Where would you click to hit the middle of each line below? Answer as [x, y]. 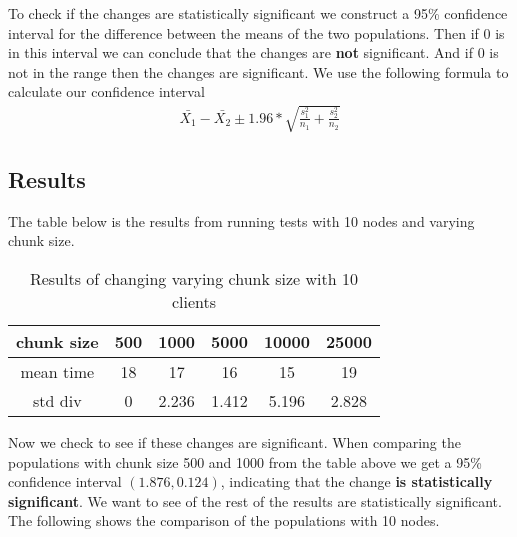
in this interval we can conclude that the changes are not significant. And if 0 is [253, 52]
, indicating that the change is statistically [356, 481]
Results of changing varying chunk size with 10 [193, 278]
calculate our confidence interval [106, 91]
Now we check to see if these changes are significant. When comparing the [234, 441]
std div [57, 400]
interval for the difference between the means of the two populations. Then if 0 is [256, 32]
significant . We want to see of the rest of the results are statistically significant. [255, 500]
